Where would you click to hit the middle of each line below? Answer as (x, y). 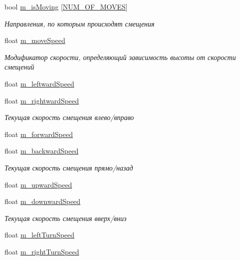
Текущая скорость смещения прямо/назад (69, 167)
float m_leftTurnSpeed (40, 235)
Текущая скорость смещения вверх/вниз (66, 218)
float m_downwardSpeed (43, 201)
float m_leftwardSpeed (39, 83)
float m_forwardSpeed (39, 134)
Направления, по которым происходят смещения (80, 23)
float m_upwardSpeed (38, 184)
